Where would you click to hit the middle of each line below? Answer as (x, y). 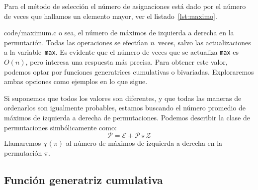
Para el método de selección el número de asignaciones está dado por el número (125, 6)
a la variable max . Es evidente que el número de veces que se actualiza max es (122, 52)
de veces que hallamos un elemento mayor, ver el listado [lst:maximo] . (111, 16)
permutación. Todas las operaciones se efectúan (76, 42)
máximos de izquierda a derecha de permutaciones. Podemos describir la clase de (127, 117)
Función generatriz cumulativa (84, 179)
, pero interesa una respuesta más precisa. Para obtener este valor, (127, 62)
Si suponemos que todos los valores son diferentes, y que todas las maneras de (123, 98)
